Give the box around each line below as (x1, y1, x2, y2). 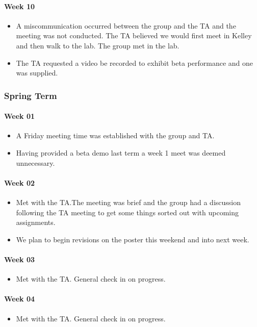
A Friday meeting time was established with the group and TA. (16, 130, 215, 141)
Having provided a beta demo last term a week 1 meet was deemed (16, 147, 226, 158)
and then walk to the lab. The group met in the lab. (16, 40, 179, 51)
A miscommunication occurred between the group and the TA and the (16, 20, 236, 31)
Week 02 (4, 177, 35, 188)
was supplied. (16, 67, 58, 78)
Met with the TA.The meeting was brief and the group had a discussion (16, 196, 241, 207)
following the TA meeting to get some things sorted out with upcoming (16, 207, 239, 217)
